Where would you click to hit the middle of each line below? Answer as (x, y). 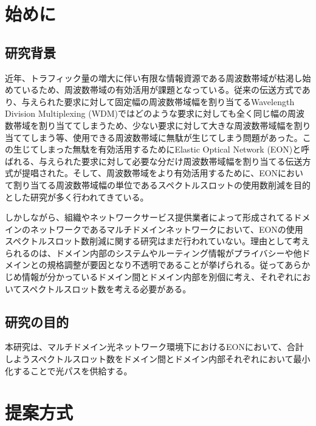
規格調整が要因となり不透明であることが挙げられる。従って (166, 265)
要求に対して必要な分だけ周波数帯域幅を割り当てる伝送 (192, 161)
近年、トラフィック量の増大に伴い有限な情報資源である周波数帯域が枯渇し (154, 77)
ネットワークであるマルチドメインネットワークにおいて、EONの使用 (167, 229)
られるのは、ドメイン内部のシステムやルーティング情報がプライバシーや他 (153, 253)
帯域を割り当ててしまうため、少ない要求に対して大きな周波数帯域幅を (153, 125)
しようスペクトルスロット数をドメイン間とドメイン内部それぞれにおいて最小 (158, 359)
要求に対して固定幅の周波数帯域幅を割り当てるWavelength (179, 101)
